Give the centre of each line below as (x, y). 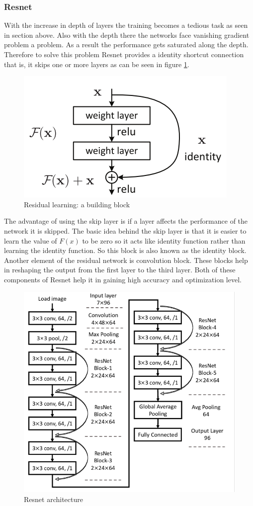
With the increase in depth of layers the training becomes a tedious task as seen (126, 25)
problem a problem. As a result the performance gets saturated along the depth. (126, 44)
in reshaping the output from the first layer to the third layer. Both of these (120, 270)
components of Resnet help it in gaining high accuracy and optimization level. (123, 279)
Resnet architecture (53, 499)
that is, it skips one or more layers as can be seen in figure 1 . (97, 64)
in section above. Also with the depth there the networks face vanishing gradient (127, 35)
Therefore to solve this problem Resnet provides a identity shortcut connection (124, 54)
